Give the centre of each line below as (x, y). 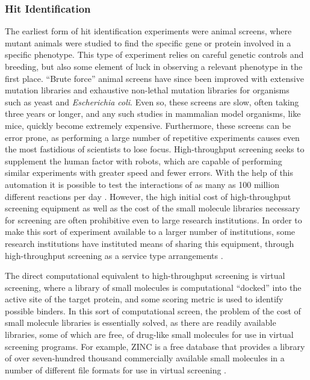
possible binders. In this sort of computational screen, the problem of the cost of (153, 310)
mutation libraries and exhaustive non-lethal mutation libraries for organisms (147, 90)
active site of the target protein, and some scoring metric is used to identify (144, 299)
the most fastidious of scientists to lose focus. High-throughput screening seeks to (155, 149)
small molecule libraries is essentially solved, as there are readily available (141, 322)
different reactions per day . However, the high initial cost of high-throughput (148, 196)
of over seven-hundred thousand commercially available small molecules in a (145, 358)
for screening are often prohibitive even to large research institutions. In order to (153, 220)
